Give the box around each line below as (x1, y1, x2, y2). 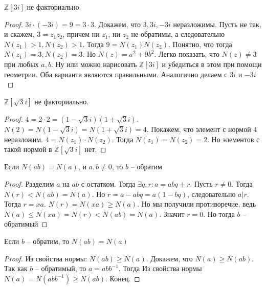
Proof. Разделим (4, 178, 54, 189)
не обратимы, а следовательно (131, 29, 225, 39)
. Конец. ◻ (105, 273, 140, 283)
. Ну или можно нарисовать (51, 58, 137, 69)
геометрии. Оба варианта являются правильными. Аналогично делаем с (4, 69, 228, 79)
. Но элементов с (207, 134, 260, 144)
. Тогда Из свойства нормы (118, 263, 202, 274)
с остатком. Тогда (81, 178, 136, 189)
